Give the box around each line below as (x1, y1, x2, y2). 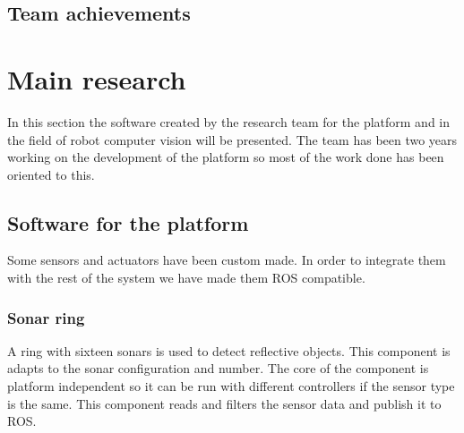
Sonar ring (7, 306, 85, 328)
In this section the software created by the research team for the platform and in (7, 112, 451, 131)
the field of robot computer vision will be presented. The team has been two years (7, 130, 458, 149)
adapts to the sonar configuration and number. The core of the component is (7, 359, 429, 378)
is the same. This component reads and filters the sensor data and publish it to (7, 394, 442, 412)
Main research (7, 60, 186, 97)
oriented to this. (7, 165, 95, 183)
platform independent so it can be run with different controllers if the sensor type (7, 377, 455, 395)
